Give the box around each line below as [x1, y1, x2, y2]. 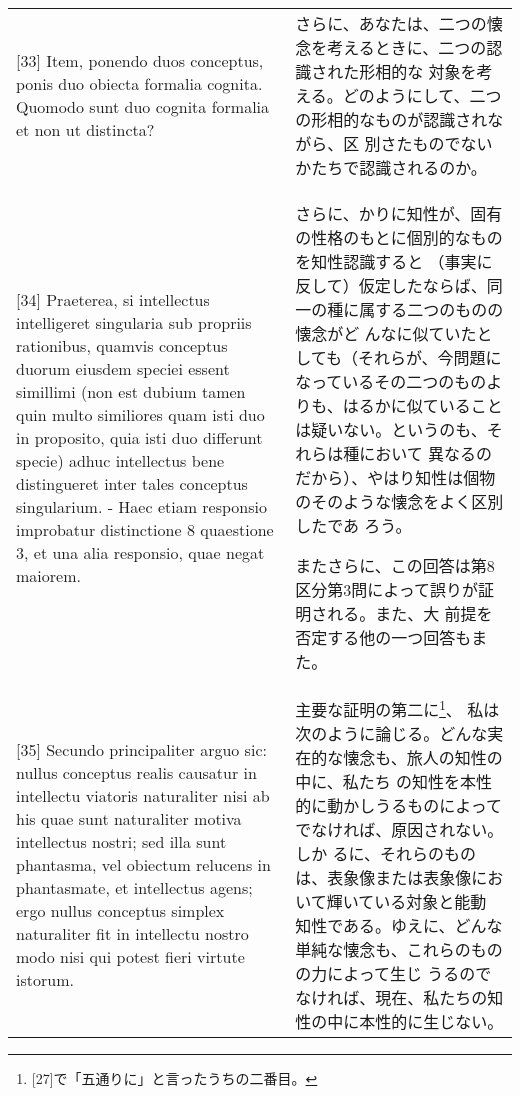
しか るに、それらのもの [295, 842, 477, 866]
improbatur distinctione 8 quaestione [16, 517, 274, 541]
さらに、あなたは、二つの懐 [295, 12, 503, 35]
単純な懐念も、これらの [295, 938, 471, 962]
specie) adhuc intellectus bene [16, 448, 225, 472]
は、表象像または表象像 [295, 866, 472, 890]
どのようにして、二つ [342, 84, 502, 107]
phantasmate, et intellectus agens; [16, 875, 253, 899]
